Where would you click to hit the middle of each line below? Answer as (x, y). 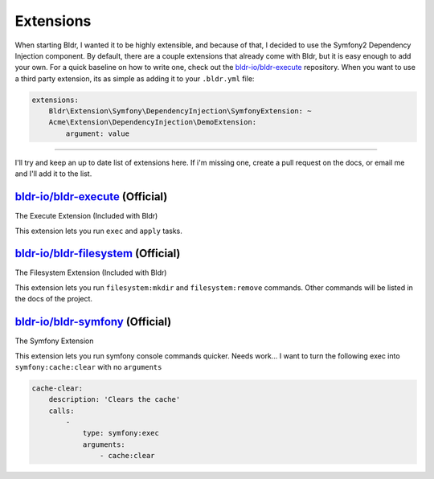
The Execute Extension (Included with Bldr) (86, 216)
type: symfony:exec (121, 433)
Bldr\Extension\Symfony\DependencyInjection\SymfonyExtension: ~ (180, 111)
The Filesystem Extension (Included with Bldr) (91, 272)
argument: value (98, 133)
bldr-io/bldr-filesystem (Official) (98, 254)
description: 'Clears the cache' (115, 399)
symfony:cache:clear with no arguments (88, 366)
